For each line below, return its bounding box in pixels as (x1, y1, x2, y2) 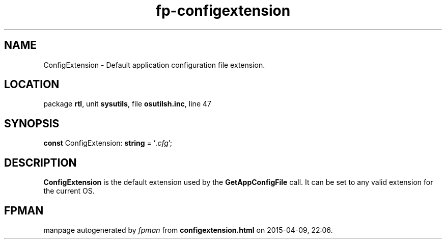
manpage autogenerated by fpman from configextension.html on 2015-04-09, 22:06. (43, 225, 333, 234)
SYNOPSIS (4, 117, 60, 130)
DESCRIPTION (4, 156, 77, 169)
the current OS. (43, 186, 95, 196)
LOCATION (4, 78, 60, 91)
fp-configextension (155, 2, 291, 19)
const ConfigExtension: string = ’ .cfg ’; (43, 139, 172, 148)
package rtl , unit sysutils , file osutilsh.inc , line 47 (43, 99, 211, 109)
